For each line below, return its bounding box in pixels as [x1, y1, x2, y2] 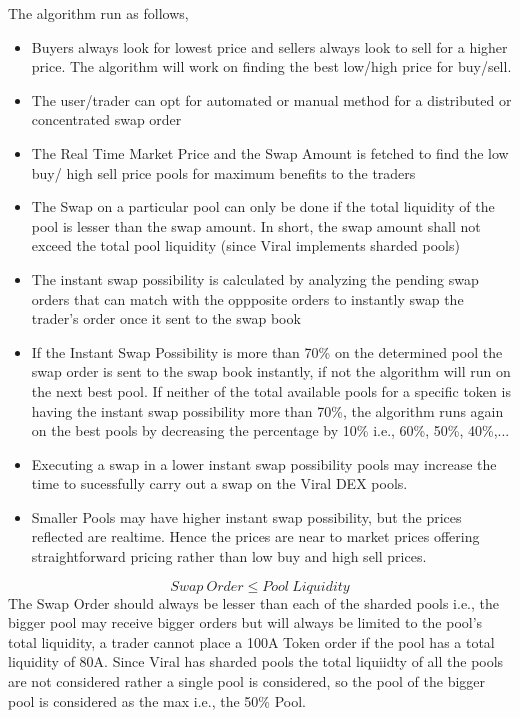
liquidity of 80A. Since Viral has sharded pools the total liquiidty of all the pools [8, 651, 504, 672]
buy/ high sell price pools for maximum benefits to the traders [31, 162, 416, 183]
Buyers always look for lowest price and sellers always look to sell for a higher [31, 36, 508, 57]
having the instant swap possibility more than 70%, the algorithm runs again [31, 400, 504, 421]
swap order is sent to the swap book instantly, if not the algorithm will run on [31, 361, 511, 382]
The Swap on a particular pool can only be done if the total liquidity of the [31, 196, 495, 217]
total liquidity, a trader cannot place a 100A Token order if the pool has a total [8, 631, 495, 652]
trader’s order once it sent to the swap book [31, 308, 301, 329]
